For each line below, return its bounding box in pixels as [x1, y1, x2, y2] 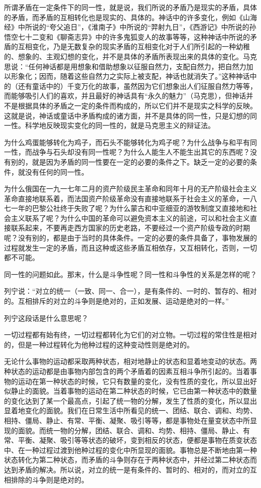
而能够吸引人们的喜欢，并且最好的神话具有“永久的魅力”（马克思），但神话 [4, 90, 246, 101]
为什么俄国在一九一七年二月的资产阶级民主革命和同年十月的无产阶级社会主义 [4, 183, 257, 194]
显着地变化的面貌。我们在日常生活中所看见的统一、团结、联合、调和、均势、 [4, 405, 257, 416]
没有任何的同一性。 [25, 166, 88, 177]
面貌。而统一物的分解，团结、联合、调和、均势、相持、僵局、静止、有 [18, 425, 250, 435]
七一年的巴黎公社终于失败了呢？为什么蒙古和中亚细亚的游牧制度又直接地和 [4, 203, 250, 213]
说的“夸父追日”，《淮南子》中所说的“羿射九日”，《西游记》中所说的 [32, 22, 249, 32]
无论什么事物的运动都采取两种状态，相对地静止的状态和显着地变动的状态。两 [4, 356, 257, 367]
